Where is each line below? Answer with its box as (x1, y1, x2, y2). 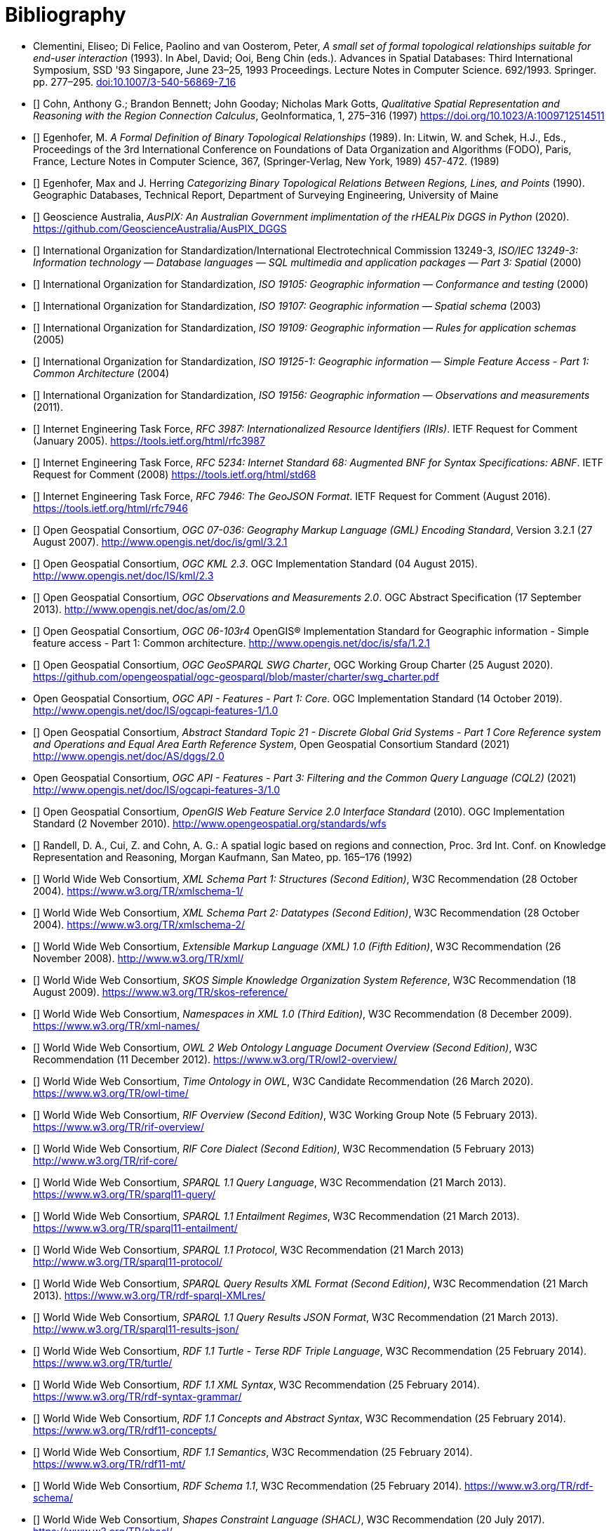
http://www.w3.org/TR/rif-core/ (33, 1154, 178, 1167)
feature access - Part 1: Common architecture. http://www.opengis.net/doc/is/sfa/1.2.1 (33, 636, 430, 649)
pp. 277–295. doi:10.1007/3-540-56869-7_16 (33, 75, 236, 88)
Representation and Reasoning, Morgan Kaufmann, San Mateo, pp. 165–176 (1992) (33, 850, 412, 863)
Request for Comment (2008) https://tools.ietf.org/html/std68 (33, 468, 316, 480)
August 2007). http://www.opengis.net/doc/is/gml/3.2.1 (33, 535, 288, 548)
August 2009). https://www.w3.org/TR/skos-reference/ (33, 985, 288, 998)
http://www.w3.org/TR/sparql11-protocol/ (33, 1255, 222, 1268)
